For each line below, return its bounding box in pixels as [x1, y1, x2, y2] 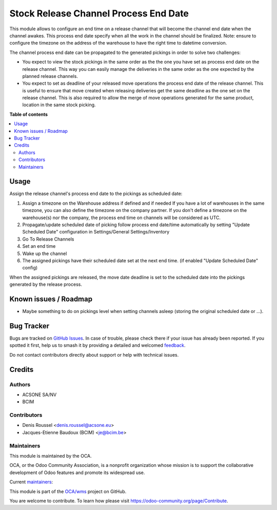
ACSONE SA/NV [22, 391, 57, 398]
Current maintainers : [9, 479, 53, 485]
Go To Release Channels [22, 236, 74, 242]
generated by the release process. [9, 281, 82, 287]
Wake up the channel [22, 250, 67, 257]
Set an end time [22, 243, 56, 249]
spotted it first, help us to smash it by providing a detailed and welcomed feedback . [9, 342, 186, 348]
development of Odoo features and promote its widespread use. [9, 469, 145, 476]
